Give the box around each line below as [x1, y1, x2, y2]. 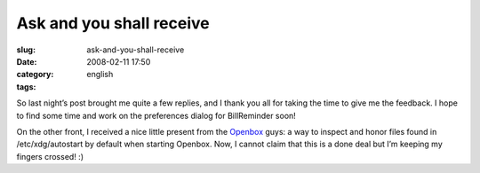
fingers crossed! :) [16, 151, 84, 161]
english [86, 69, 114, 80]
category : [16, 69, 54, 80]
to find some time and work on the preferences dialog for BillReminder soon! [16, 110, 297, 121]
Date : [16, 56, 37, 67]
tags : [16, 81, 36, 92]
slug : [16, 44, 36, 55]
